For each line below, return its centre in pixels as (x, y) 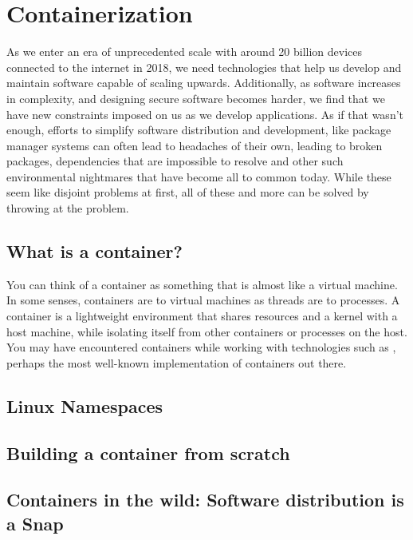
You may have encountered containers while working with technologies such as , (201, 347)
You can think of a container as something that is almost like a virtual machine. (202, 284)
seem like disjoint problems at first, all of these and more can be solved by (188, 192)
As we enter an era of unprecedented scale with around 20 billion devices (185, 52)
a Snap (35, 523)
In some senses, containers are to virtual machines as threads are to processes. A (203, 300)
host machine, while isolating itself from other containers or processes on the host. (207, 331)
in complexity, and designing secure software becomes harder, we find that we (196, 98)
